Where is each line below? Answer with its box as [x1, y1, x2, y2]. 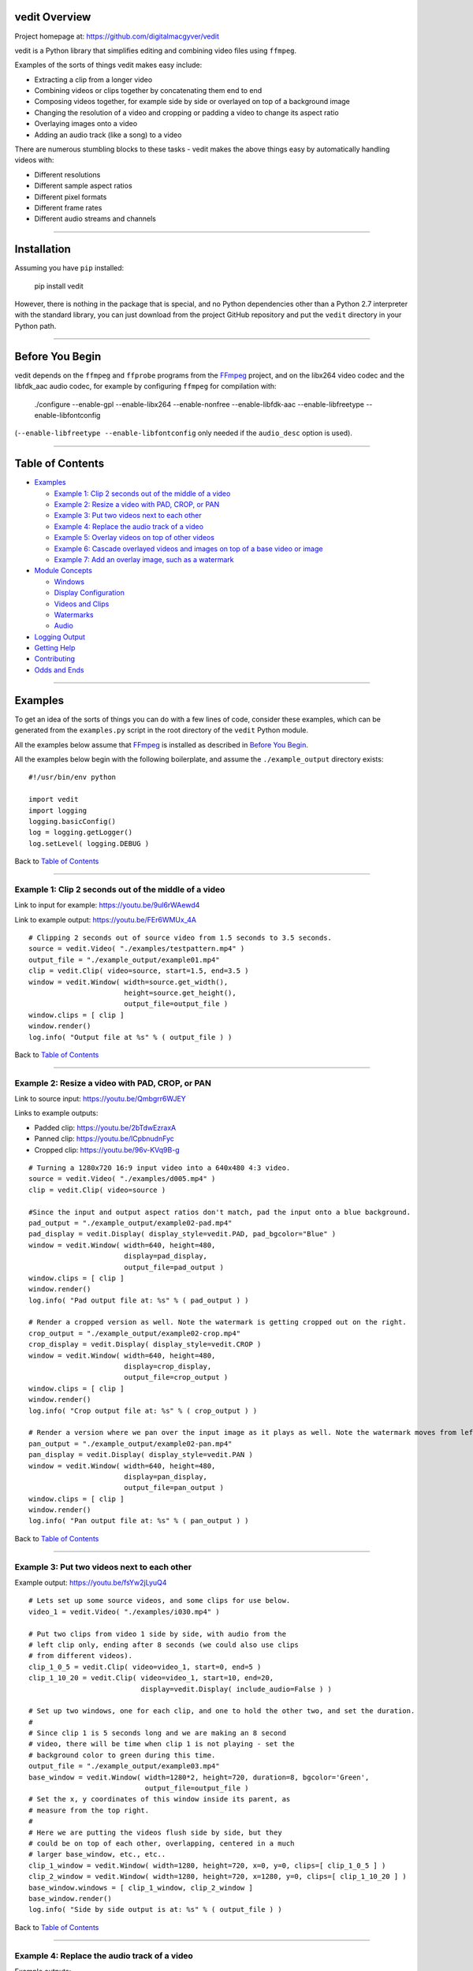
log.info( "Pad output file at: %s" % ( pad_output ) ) [28, 1295, 249, 1305]
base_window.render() [28, 1894, 112, 1903]
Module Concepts [34, 566, 92, 576]
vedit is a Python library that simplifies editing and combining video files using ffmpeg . [14, 46, 297, 55]
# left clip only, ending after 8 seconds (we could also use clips [28, 1640, 299, 1649]
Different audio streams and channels [34, 214, 157, 224]
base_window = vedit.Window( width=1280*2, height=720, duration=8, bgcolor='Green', [28, 1772, 370, 1782]
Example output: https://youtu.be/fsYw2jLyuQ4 [14, 1578, 167, 1588]
